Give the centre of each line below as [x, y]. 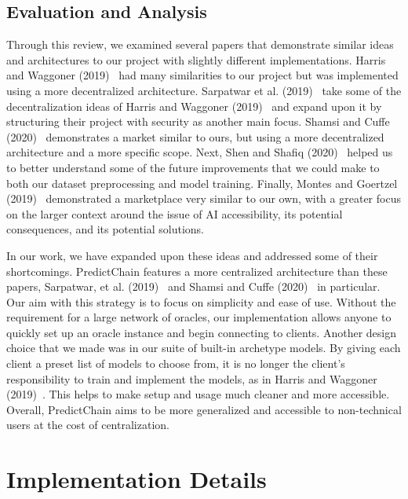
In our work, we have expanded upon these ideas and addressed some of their [192, 255]
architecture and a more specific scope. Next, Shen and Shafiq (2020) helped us [200, 152]
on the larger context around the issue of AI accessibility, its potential [175, 213]
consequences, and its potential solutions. [105, 229]
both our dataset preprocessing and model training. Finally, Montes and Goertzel [202, 183]
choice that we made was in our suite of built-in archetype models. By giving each [204, 348]
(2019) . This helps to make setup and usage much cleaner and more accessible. [198, 394]
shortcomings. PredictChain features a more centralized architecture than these [197, 271]
